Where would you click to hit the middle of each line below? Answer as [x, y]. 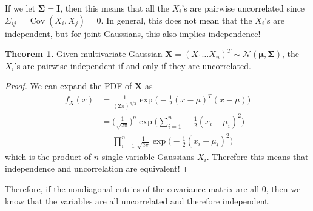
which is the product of [48, 156]
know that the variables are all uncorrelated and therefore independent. [138, 200]
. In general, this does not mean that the [177, 20]
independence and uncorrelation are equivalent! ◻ [98, 168]
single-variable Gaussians [148, 156]
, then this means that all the [115, 8]
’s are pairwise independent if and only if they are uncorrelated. [133, 65]
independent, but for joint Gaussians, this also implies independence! [133, 33]
